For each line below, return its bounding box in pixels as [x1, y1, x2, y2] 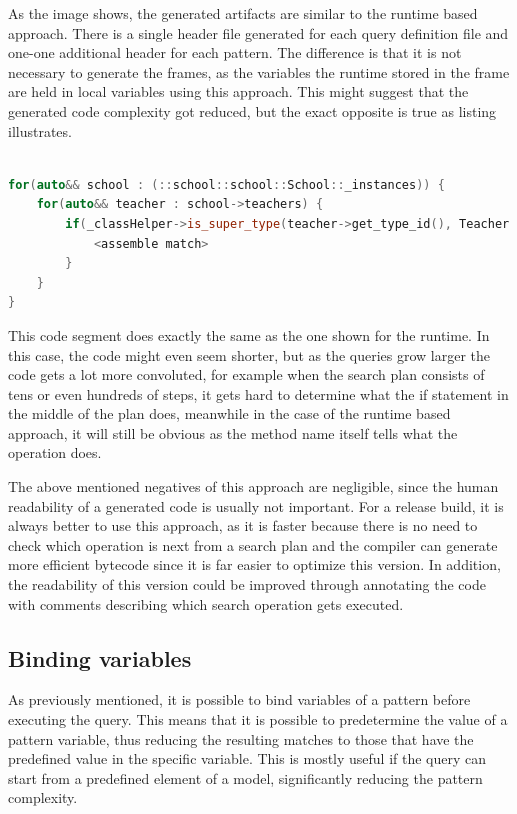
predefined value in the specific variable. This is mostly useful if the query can [8, 748, 487, 769]
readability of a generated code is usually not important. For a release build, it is [8, 495, 504, 516]
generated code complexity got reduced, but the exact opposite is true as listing [8, 100, 497, 121]
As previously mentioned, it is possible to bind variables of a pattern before [8, 689, 471, 710]
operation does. [8, 442, 102, 463]
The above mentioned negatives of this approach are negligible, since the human [8, 476, 499, 497]
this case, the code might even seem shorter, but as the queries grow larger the [8, 344, 491, 365]
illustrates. [8, 120, 72, 141]
